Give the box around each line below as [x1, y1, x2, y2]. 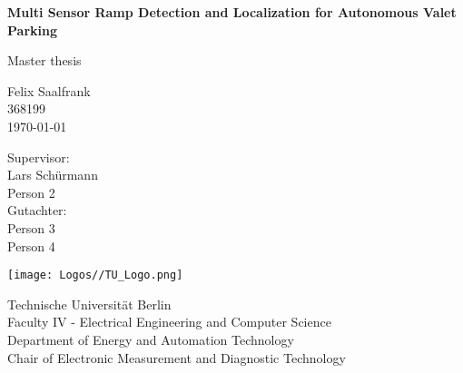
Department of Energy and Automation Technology [7, 329, 294, 348]
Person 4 [7, 236, 55, 255]
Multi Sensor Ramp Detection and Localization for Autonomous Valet [7, 3, 457, 21]
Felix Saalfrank [7, 81, 91, 100]
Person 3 [7, 218, 55, 237]
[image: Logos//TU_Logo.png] [7, 269, 183, 282]
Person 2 [7, 182, 55, 201]
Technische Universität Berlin [7, 294, 172, 313]
